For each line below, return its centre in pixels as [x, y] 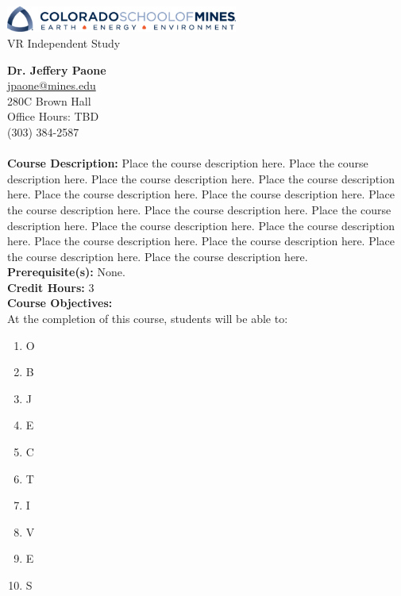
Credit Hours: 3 [51, 287]
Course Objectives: [60, 303]
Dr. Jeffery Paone [57, 69]
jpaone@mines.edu [52, 85]
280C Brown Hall [49, 100]
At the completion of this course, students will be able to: [148, 319]
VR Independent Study [64, 42]
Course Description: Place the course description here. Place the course [188, 163]
